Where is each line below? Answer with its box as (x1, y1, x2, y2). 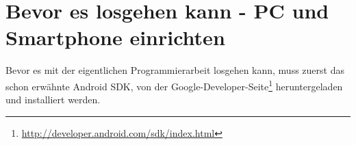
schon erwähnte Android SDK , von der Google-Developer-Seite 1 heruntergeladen (5, 77, 343, 93)
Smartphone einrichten (5, 23, 225, 51)
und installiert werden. (5, 92, 101, 107)
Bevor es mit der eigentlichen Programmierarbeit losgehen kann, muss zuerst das (5, 63, 344, 77)
